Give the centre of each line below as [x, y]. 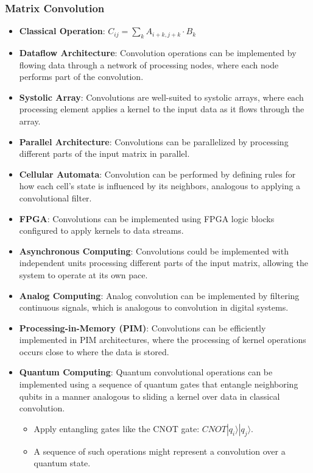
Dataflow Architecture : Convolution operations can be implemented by [158, 53]
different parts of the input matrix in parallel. [104, 153]
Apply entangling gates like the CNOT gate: [117, 428]
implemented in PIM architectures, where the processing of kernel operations [163, 340]
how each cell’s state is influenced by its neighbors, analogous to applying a [160, 186]
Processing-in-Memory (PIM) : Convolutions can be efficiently [142, 327]
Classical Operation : [62, 31]
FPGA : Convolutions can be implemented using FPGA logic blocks [147, 218]
